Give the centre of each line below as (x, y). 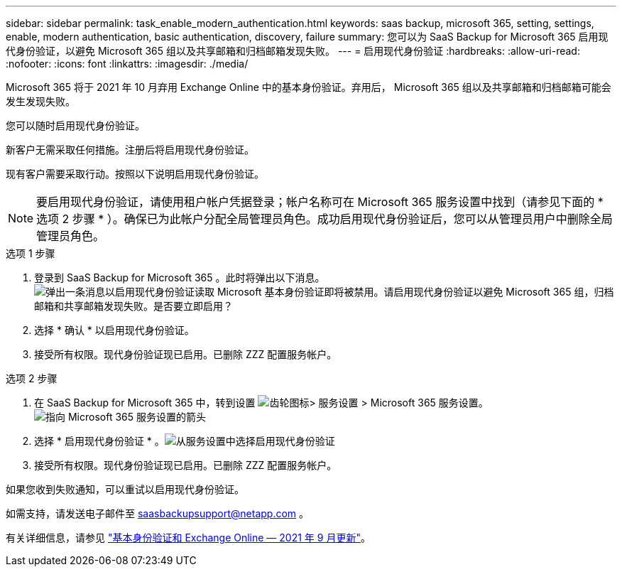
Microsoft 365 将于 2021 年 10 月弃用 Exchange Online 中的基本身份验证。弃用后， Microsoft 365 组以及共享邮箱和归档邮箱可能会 (309, 87)
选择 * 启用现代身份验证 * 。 (99, 441)
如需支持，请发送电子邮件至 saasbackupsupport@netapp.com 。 (158, 513)
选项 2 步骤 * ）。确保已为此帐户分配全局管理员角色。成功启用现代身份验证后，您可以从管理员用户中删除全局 (324, 219)
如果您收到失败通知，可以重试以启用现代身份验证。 (125, 489)
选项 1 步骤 (31, 253)
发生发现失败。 (40, 101)
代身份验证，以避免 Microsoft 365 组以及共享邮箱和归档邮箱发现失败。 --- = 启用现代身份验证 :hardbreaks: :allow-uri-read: (293, 51)
